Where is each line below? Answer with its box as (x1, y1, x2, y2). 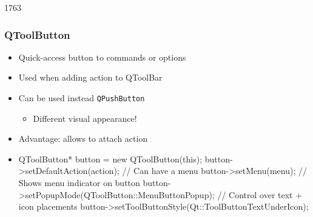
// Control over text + (217, 188, 303, 201)
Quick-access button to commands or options (18, 50, 186, 63)
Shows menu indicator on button (18, 176, 140, 189)
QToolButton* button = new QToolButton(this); (18, 152, 203, 165)
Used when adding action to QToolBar (18, 71, 163, 84)
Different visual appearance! (33, 112, 137, 124)
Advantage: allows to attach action (18, 132, 148, 145)
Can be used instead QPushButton (18, 92, 145, 104)
